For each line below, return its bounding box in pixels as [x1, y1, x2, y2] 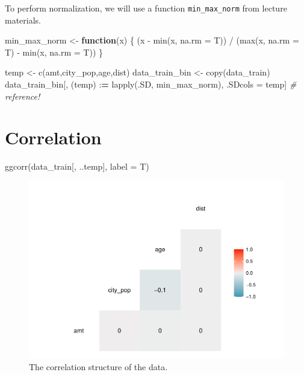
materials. [5, 13, 42, 26]
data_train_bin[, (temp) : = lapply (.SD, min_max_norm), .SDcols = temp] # [5, 78, 297, 91]
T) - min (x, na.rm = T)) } [5, 45, 104, 58]
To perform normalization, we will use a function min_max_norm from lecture [5, 2, 287, 14]
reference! [5, 89, 40, 102]
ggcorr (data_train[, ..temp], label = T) [5, 160, 149, 173]
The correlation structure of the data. [29, 361, 168, 373]
